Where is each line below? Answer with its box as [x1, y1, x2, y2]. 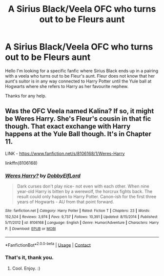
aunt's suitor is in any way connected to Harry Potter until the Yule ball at [5, 78, 152, 84]
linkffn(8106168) [5, 160, 38, 166]
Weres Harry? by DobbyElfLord [5, 172, 81, 179]
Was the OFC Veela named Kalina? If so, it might [5, 107, 154, 115]
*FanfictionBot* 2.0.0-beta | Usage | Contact [5, 241, 91, 248]
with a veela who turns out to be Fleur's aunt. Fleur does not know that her [5, 73, 155, 79]
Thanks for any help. [5, 93, 47, 99]
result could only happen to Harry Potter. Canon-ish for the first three [17, 194, 157, 200]
